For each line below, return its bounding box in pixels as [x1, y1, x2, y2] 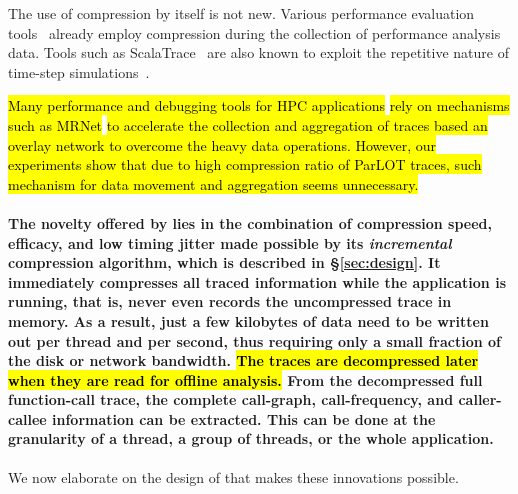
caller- [458, 389, 502, 410]
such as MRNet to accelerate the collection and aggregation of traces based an [8, 114, 488, 135]
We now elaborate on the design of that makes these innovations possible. [8, 466, 459, 487]
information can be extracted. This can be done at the [52, 408, 436, 429]
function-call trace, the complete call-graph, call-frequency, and [8, 389, 454, 410]
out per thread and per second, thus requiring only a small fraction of [8, 330, 502, 351]
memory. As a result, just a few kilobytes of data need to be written [8, 310, 489, 331]
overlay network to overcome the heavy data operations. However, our [8, 134, 437, 155]
